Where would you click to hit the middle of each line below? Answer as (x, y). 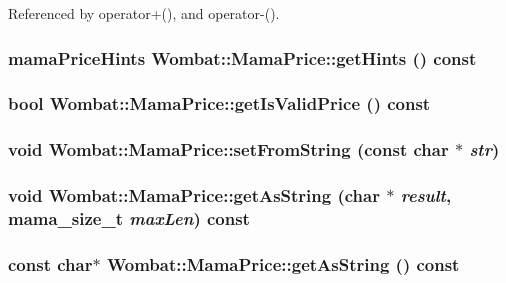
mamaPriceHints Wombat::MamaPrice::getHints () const (242, 57)
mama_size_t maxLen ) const (129, 217)
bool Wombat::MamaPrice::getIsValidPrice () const (219, 103)
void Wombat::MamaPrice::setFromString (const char (228, 149)
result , (426, 195)
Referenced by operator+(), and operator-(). (144, 13)
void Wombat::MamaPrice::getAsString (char (194, 195)
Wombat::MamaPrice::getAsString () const (283, 263)
